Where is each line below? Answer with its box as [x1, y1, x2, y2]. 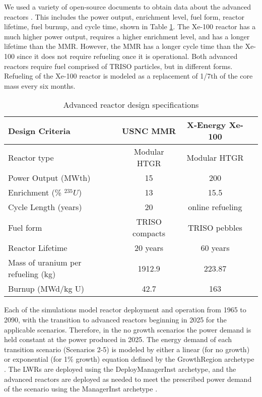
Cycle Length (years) [8, 201, 82, 213]
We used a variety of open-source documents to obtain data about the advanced [4, 2, 251, 12]
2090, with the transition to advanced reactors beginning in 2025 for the [4, 314, 227, 324]
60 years [201, 242, 230, 254]
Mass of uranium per [8, 256, 82, 269]
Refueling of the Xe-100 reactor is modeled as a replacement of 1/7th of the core [4, 71, 253, 81]
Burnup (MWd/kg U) [8, 283, 84, 295]
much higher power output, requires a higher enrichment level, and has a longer [4, 31, 250, 41]
